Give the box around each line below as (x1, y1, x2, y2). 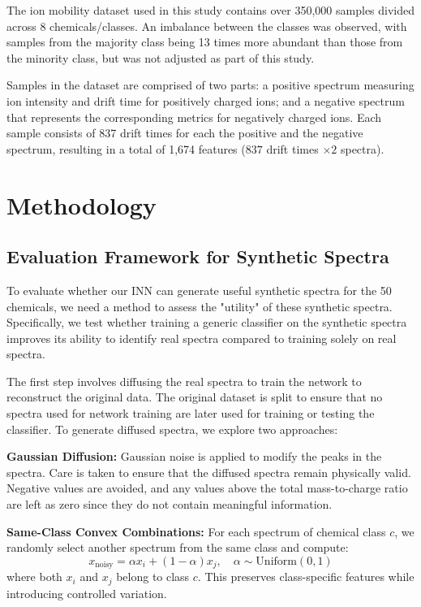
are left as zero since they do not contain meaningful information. (6, 496, 333, 513)
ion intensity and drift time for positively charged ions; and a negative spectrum (6, 92, 405, 109)
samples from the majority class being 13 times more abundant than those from (6, 33, 403, 50)
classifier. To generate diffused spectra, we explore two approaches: (6, 420, 338, 437)
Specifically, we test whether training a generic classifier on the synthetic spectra (6, 314, 407, 331)
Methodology (6, 188, 157, 221)
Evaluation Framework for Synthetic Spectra (6, 244, 389, 269)
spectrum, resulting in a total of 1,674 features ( (6, 140, 246, 157)
